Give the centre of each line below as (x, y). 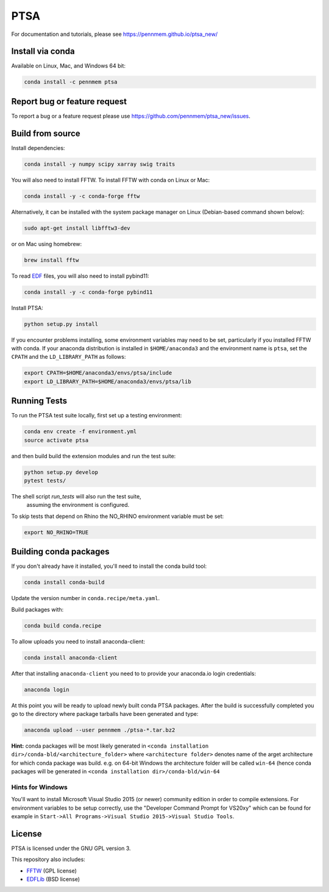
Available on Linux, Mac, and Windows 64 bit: (69, 66)
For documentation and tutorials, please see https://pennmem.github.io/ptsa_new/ (115, 34)
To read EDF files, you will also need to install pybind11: (80, 276)
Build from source (46, 133)
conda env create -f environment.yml (80, 432)
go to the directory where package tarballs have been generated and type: (105, 713)
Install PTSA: (27, 308)
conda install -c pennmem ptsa (71, 82)
